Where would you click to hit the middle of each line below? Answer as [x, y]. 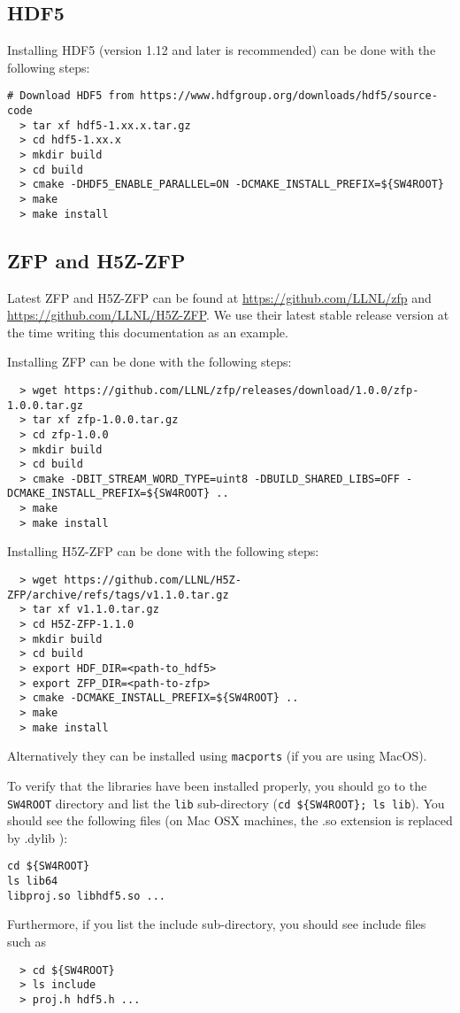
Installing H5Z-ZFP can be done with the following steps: [163, 551]
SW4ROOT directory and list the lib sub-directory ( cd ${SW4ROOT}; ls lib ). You [226, 803]
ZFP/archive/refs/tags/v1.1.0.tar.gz [118, 595]
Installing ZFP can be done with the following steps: [149, 362]
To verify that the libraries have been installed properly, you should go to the [217, 785]
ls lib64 [33, 881]
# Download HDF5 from [71, 96]
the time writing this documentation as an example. [148, 332]
